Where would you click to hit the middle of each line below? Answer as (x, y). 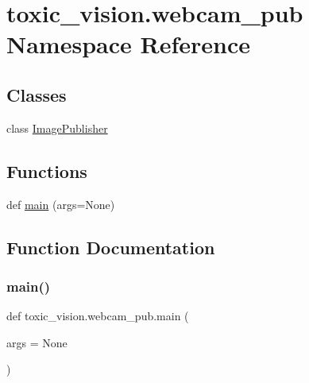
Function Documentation (111, 247)
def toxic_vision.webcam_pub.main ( (98, 316)
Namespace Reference (128, 44)
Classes (37, 94)
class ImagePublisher (57, 128)
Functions (47, 170)
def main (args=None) (61, 204)
